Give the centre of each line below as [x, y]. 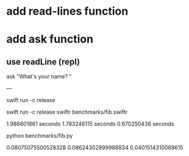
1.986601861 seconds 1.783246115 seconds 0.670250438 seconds [90, 124]
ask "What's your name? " [39, 76]
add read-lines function [67, 11]
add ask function [50, 39]
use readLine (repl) [43, 61]
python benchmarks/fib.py [40, 136]
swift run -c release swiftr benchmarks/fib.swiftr [67, 112]
